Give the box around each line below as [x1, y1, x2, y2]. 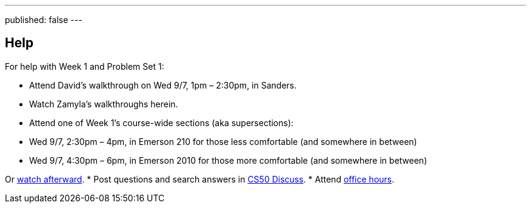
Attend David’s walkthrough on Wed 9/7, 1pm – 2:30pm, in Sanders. [29, 79, 297, 90]
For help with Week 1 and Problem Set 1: [5, 61, 164, 72]
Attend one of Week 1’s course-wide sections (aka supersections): [29, 117, 294, 128]
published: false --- [5, 15, 82, 25]
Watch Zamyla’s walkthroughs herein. [29, 98, 178, 109]
